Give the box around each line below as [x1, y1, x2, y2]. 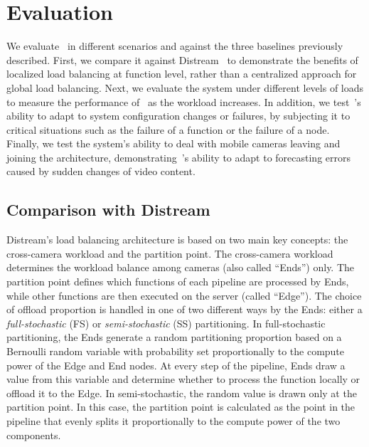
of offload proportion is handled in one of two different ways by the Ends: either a [6, 302, 363, 317]
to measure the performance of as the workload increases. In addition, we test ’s [6, 94, 361, 109]
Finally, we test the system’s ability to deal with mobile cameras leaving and [6, 136, 341, 151]
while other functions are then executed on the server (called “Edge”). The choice [6, 288, 362, 303]
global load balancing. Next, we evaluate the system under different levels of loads [6, 80, 364, 95]
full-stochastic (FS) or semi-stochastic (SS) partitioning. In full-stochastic [6, 315, 326, 330]
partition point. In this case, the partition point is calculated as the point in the [6, 399, 355, 414]
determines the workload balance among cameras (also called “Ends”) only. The [6, 260, 355, 275]
